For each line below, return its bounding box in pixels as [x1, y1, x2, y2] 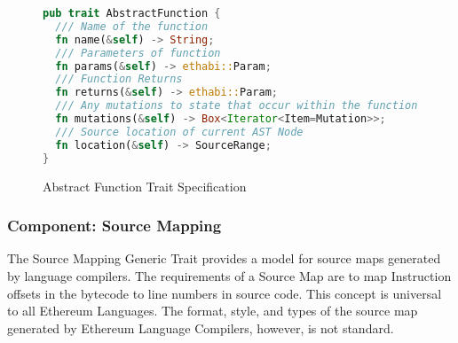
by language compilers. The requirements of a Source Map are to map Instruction [7, 266, 452, 285]
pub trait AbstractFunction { [43, 7, 221, 19]
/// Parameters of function [55, 46, 221, 59]
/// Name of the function [55, 19, 209, 33]
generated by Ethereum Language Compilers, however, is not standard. [7, 318, 394, 337]
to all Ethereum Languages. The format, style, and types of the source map [7, 301, 418, 320]
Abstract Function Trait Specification [43, 176, 247, 195]
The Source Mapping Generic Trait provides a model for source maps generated [7, 249, 441, 268]
